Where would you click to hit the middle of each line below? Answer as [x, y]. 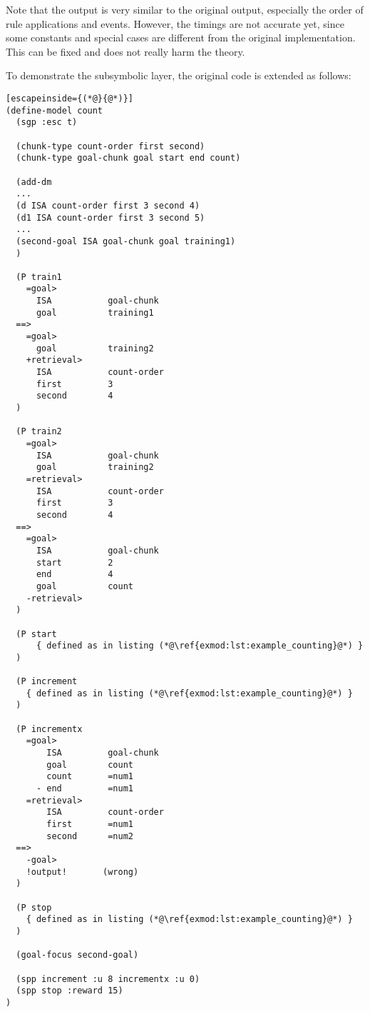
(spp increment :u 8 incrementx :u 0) [108, 979]
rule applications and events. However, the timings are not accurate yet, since [175, 23]
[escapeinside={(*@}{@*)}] [70, 98]
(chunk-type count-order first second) [111, 146]
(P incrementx [49, 729]
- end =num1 [84, 789]
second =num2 [90, 836]
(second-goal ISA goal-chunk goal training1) [126, 241]
